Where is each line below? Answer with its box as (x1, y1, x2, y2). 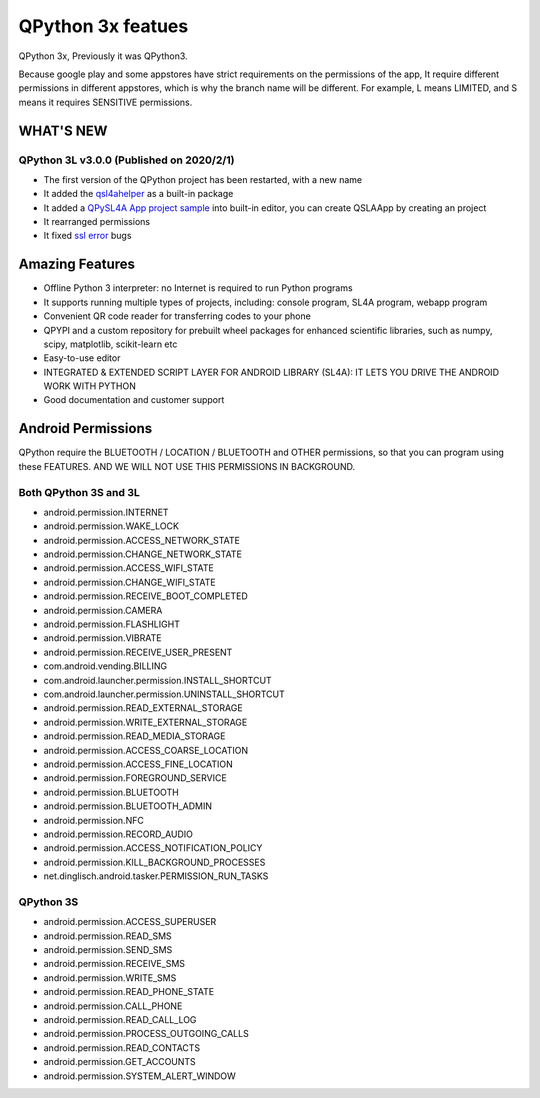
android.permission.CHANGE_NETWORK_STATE (43, 548, 242, 560)
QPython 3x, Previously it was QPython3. (18, 50, 189, 62)
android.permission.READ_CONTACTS (43, 1041, 201, 1054)
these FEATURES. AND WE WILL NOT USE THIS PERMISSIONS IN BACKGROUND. (18, 460, 355, 472)
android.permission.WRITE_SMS (43, 971, 177, 984)
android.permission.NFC (43, 814, 144, 826)
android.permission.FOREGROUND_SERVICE (43, 772, 227, 784)
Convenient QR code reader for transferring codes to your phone (43, 310, 312, 322)
